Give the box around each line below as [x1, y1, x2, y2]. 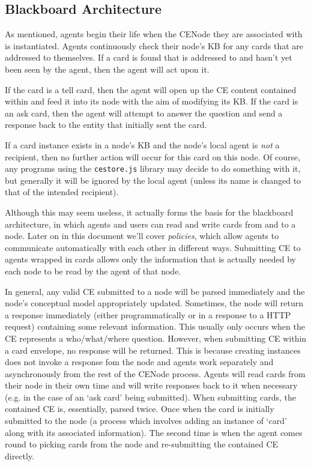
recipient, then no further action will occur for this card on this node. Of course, [5, 150, 301, 163]
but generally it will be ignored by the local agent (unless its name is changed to [5, 174, 301, 186]
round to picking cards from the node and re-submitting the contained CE [5, 438, 279, 450]
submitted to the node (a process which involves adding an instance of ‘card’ [5, 414, 287, 427]
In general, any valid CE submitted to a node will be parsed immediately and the [5, 285, 305, 297]
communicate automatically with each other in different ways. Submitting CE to [5, 241, 301, 253]
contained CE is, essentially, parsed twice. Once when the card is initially [5, 402, 274, 415]
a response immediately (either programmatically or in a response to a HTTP [5, 308, 291, 321]
